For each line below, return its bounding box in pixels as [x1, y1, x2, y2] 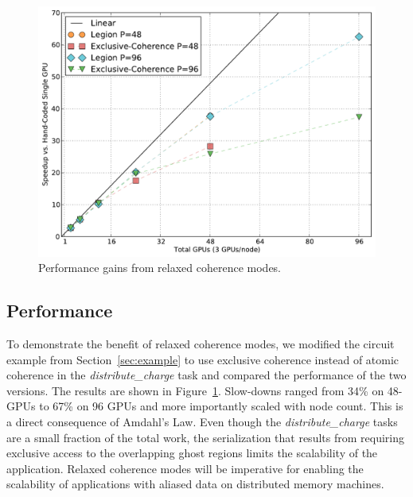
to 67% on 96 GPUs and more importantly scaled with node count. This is [39, 398, 403, 414]
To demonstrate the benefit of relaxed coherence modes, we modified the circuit [6, 336, 395, 352]
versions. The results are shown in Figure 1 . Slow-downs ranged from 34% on [6, 382, 384, 398]
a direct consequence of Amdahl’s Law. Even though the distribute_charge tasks [6, 414, 398, 430]
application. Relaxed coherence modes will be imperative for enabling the [6, 460, 364, 476]
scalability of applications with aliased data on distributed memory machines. [6, 476, 384, 492]
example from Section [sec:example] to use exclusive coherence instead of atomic [6, 351, 399, 367]
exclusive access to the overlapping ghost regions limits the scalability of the [6, 445, 378, 461]
